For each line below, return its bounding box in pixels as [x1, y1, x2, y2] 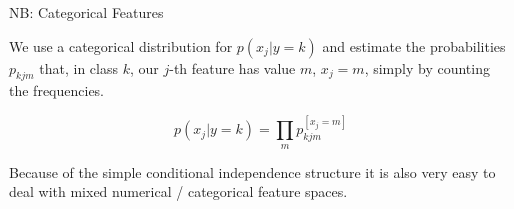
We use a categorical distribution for [9, 35, 233, 56]
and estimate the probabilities [322, 35, 506, 56]
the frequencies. [9, 80, 105, 101]
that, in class [39, 57, 118, 78]
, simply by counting [364, 57, 490, 78]
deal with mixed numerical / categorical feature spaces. [9, 181, 348, 202]
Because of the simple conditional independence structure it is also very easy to [9, 161, 496, 182]
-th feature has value [169, 57, 296, 78]
